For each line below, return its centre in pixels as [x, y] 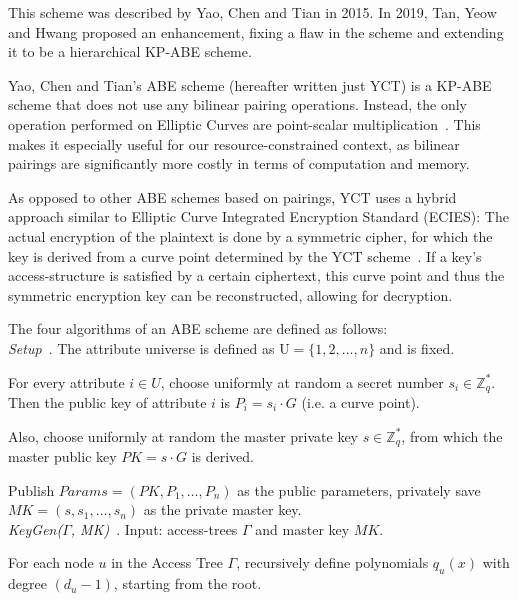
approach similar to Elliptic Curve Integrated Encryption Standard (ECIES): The [258, 216]
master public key [62, 456]
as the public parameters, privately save [359, 489]
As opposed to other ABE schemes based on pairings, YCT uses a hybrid [232, 196]
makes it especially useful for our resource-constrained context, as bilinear [234, 143]
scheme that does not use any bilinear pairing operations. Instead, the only [238, 104]
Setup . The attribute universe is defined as [141, 347]
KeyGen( [35, 528]
